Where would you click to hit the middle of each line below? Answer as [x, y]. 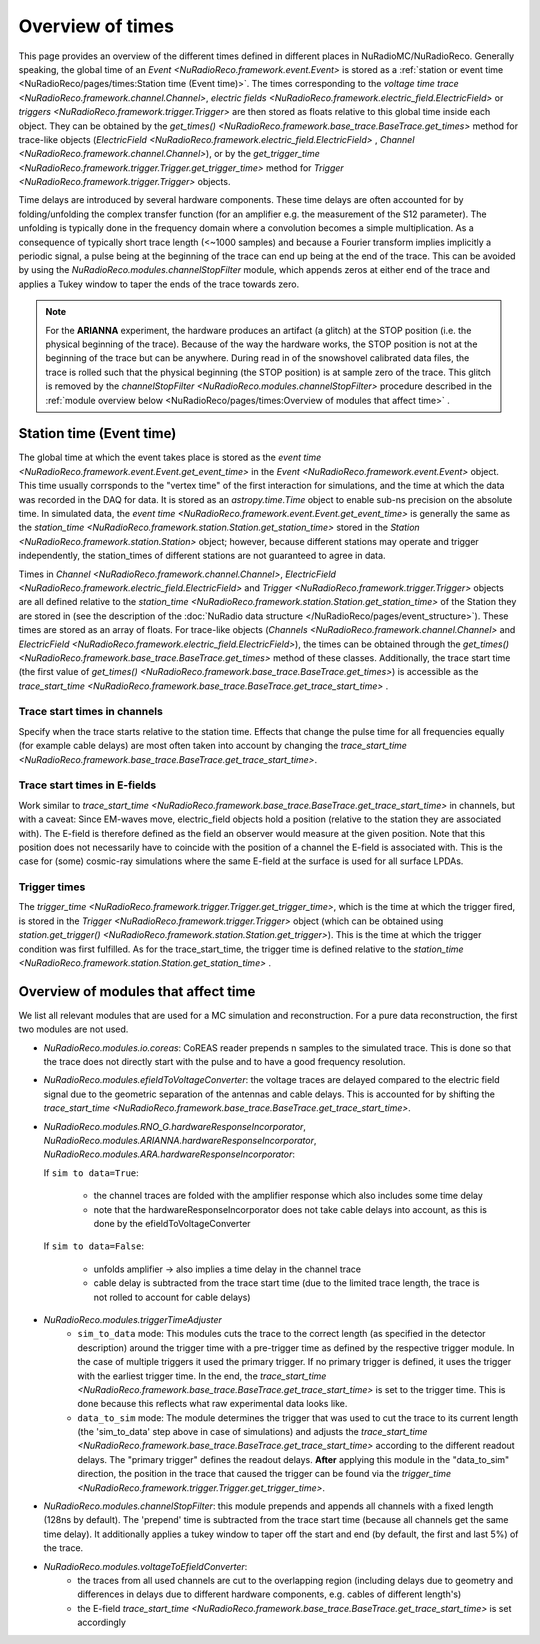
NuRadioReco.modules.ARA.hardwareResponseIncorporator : [169, 1154]
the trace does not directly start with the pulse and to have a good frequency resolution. [224, 1062]
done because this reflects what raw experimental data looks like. [212, 1404]
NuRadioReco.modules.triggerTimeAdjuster [132, 1319]
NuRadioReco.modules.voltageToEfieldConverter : [145, 1566]
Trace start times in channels [91, 712]
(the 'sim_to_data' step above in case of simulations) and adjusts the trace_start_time [252, 1432]
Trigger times [52, 887]
